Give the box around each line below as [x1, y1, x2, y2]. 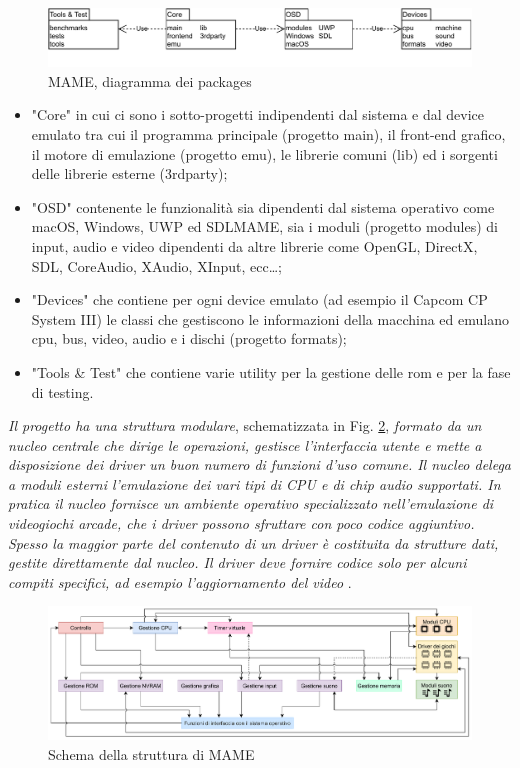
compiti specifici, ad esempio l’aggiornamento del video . [8, 571, 352, 592]
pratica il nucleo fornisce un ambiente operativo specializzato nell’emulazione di [8, 493, 494, 514]
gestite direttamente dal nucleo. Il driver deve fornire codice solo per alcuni [8, 552, 467, 573]
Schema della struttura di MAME [48, 743, 255, 764]
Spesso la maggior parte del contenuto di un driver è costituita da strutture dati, [8, 532, 499, 553]
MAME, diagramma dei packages [48, 70, 252, 91]
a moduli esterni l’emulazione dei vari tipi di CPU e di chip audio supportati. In [8, 473, 501, 494]
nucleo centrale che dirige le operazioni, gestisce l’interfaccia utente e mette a [8, 434, 482, 455]
